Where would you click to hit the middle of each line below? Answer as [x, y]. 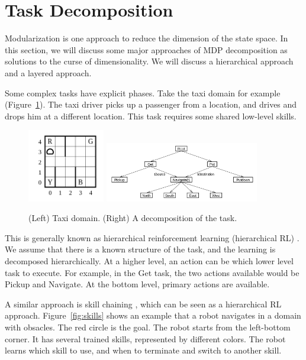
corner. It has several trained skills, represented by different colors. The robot [145, 338]
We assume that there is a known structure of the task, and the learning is [140, 249]
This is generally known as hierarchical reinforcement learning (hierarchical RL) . [152, 237]
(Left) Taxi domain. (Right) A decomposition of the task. [133, 218]
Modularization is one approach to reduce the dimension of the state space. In [146, 38]
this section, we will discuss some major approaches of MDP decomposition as [146, 49]
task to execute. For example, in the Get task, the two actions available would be [152, 272]
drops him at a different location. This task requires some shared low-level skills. [151, 116]
